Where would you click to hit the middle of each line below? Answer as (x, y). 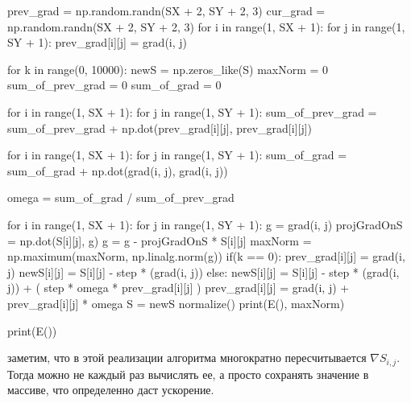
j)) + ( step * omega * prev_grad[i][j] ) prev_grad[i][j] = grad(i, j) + (179, 288)
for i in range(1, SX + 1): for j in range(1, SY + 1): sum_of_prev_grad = (192, 111)
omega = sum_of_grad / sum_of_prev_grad (121, 197)
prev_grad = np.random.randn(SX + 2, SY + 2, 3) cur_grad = (166, 10)
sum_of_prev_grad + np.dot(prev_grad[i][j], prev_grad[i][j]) (160, 127)
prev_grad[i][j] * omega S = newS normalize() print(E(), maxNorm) (176, 303)
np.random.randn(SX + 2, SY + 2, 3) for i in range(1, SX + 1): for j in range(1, (206, 26)
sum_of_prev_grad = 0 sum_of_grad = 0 (114, 85)
